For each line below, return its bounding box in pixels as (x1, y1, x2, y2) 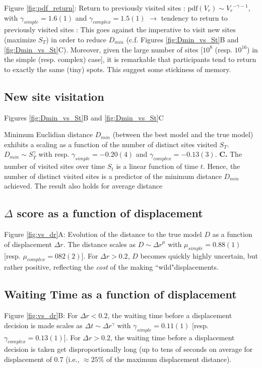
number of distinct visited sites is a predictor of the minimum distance (4, 170, 222, 181)
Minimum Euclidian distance (4, 129, 93, 140)
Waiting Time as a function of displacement (4, 286, 237, 302)
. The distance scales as (63, 238, 136, 249)
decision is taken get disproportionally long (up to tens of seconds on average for (4, 344, 253, 354)
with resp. (38, 149, 70, 159)
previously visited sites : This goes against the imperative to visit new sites (4, 24, 236, 35)
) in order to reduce (46, 34, 107, 44)
